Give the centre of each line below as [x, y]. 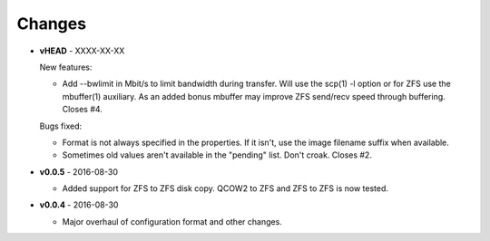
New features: [66, 67]
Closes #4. [83, 110]
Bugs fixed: [61, 126]
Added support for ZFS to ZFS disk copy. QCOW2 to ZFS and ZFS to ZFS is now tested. [225, 188]
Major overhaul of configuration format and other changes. [172, 221]
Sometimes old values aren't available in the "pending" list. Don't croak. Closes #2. [217, 155]
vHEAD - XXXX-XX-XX [82, 51]
